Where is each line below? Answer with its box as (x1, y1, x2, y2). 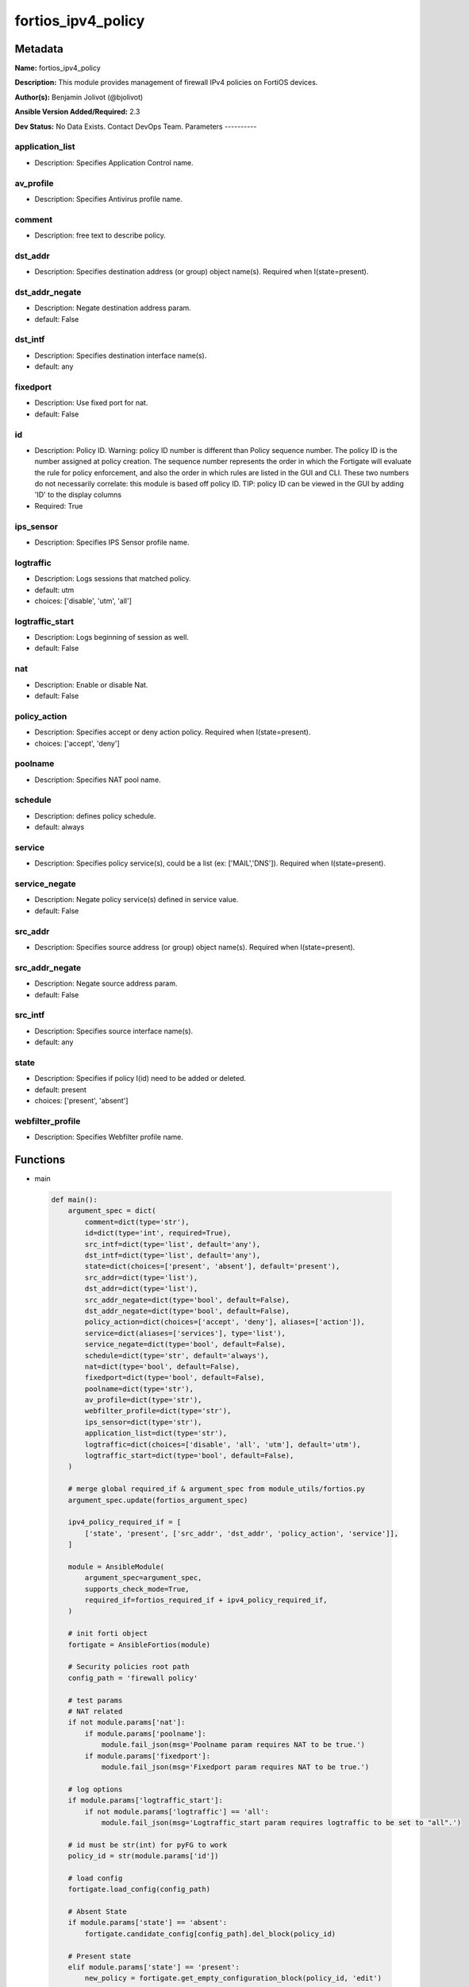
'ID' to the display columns (34, 490, 122, 500)
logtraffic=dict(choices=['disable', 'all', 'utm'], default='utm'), (84, 1439, 361, 1449)
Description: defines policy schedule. (34, 811, 156, 820)
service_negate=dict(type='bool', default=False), (84, 1340, 286, 1349)
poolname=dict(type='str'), (84, 1384, 194, 1393)
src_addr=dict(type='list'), (84, 1272, 198, 1282)
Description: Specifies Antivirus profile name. (34, 194, 183, 203)
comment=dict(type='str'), (84, 1217, 190, 1226)
